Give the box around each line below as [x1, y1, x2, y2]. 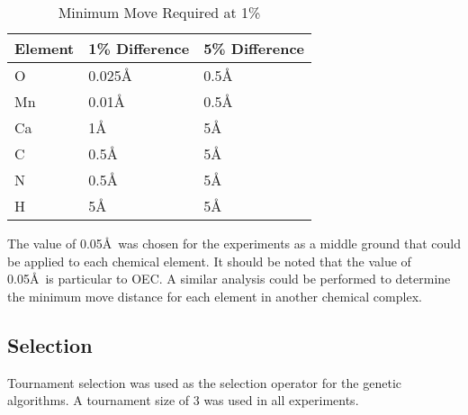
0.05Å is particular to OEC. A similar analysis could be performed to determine [7, 269, 451, 288]
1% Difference [88, 38, 190, 59]
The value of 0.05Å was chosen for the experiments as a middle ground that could [7, 234, 462, 252]
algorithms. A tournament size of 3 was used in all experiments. [7, 391, 359, 410]
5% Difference [203, 38, 305, 59]
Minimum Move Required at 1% [58, 2, 261, 23]
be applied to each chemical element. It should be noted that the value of [7, 251, 411, 270]
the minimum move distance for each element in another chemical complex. [7, 286, 422, 305]
